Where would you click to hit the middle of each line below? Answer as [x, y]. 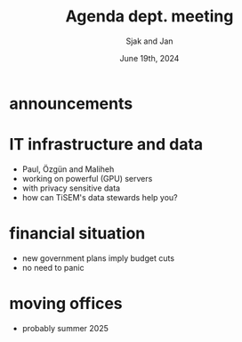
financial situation [77, 234]
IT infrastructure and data [106, 145]
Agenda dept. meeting [149, 16]
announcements [71, 103]
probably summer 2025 [65, 328]
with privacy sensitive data [71, 188]
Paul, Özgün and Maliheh [68, 169]
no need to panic [53, 267]
